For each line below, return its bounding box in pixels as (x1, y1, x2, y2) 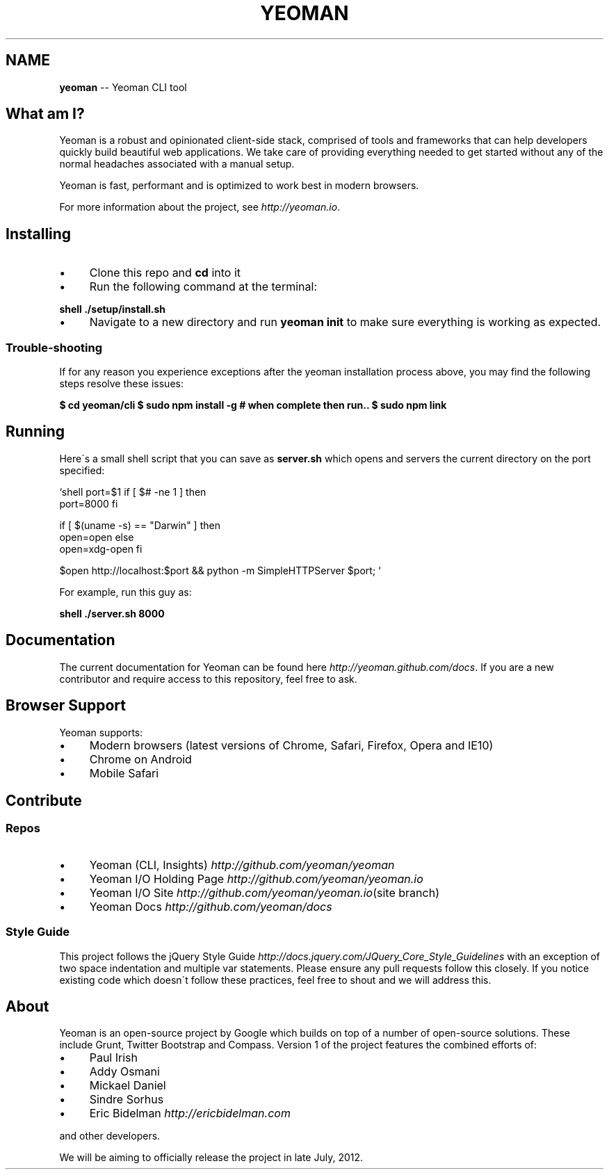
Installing (6, 225, 72, 243)
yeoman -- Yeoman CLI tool (59, 81, 187, 93)
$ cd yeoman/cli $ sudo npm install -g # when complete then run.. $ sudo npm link (59, 399, 447, 412)
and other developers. (59, 1130, 161, 1142)
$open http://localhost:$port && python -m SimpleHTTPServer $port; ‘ (59, 564, 381, 576)
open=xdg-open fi (59, 542, 143, 555)
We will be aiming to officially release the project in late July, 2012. (59, 1151, 364, 1164)
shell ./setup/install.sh (59, 303, 166, 316)
